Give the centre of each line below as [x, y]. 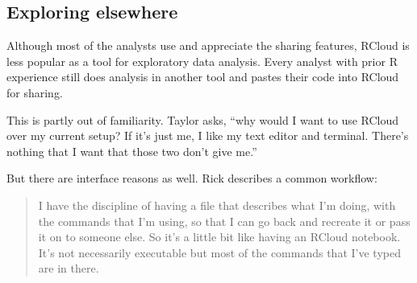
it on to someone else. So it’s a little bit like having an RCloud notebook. [219, 237]
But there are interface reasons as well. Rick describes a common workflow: [192, 178]
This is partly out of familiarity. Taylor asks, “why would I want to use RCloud [203, 119]
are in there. [69, 268]
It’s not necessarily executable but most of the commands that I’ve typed [219, 252]
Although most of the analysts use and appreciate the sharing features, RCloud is [208, 45]
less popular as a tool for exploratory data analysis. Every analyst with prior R [202, 61]
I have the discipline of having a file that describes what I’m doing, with [217, 205]
